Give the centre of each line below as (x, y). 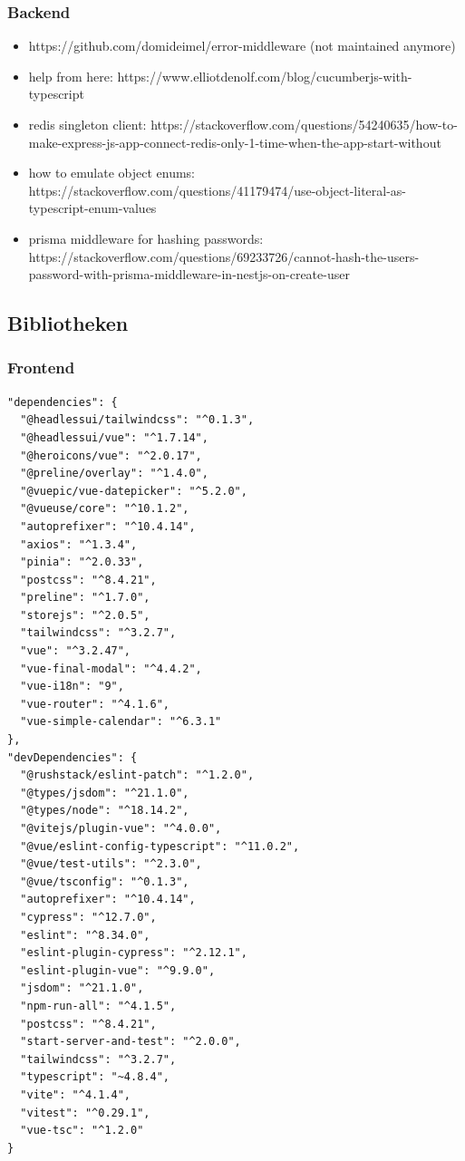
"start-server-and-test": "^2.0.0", (131, 1042)
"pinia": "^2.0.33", (82, 562)
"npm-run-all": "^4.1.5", (98, 1006)
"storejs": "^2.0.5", (85, 615)
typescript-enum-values (92, 208)
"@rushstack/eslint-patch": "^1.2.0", (137, 775)
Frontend (41, 368)
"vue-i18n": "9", (72, 687)
